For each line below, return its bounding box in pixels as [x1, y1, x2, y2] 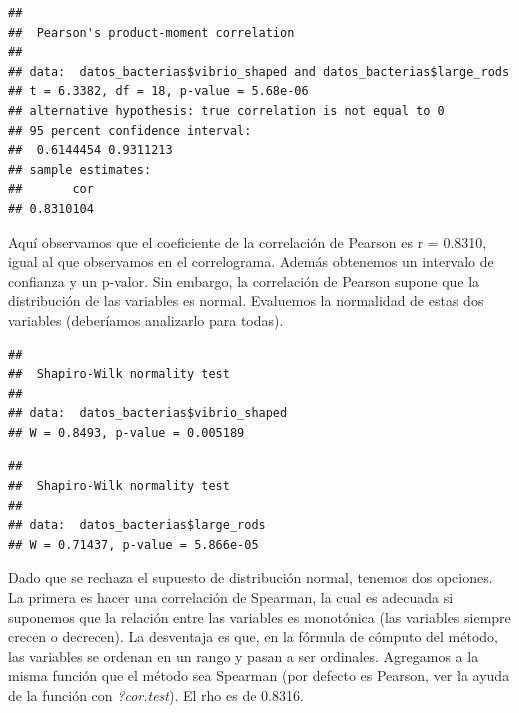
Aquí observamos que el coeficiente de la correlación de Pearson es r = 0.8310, [8, 231, 487, 252]
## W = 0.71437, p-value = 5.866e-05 [8, 537, 259, 552]
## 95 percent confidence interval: [8, 123, 252, 138]
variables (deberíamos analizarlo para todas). [8, 309, 284, 330]
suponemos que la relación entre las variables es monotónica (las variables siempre [8, 606, 511, 627]
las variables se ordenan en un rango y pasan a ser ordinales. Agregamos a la [8, 645, 479, 666]
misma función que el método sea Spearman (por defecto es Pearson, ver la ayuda [8, 665, 510, 686]
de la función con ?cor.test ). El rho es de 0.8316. [8, 685, 304, 705]
